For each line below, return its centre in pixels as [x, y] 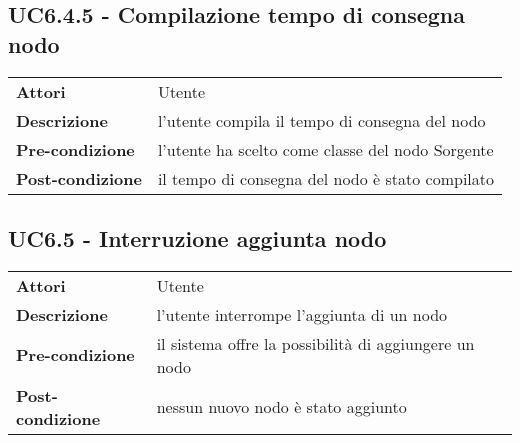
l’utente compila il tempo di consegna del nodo [321, 120]
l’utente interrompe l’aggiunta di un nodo [302, 314]
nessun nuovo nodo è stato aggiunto [281, 407]
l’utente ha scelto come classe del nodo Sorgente [325, 149]
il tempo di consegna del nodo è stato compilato [326, 178]
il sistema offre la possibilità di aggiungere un [315, 343]
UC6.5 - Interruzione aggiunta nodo [197, 237]
